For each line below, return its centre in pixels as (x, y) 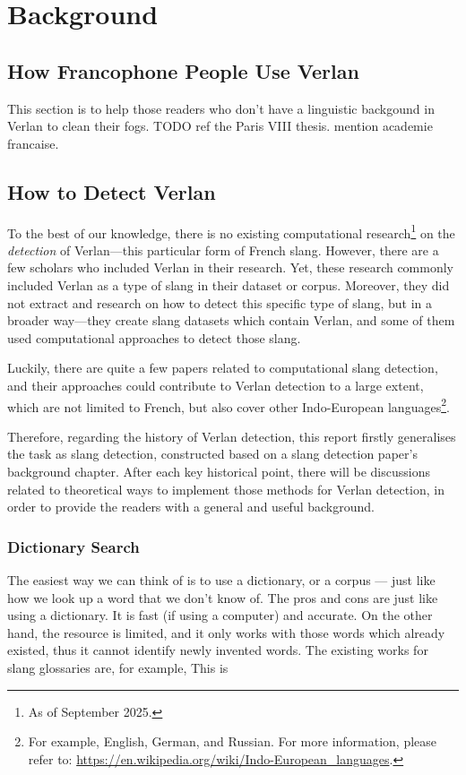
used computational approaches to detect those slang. (154, 337)
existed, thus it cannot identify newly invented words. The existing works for (218, 650)
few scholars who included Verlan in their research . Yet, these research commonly (231, 267)
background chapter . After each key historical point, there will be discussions (219, 471)
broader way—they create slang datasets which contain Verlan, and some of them (231, 320)
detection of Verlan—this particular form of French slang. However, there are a (223, 250)
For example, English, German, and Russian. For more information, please (233, 741)
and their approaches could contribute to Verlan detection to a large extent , (216, 385)
